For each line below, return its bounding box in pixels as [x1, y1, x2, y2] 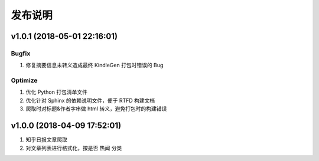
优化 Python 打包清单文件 [25, 88, 88, 96]
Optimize [11, 77, 38, 85]
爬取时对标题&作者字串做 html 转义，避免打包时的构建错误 [25, 105, 167, 112]
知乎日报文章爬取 [25, 136, 67, 143]
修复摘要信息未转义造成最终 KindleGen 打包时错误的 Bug [25, 62, 164, 69]
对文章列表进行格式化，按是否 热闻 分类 [25, 144, 122, 152]
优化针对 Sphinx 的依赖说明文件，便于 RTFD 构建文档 [25, 97, 155, 104]
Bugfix [11, 49, 31, 57]
